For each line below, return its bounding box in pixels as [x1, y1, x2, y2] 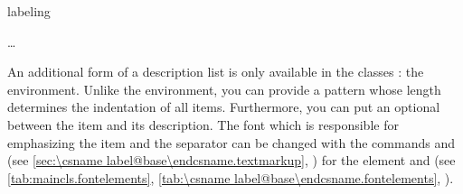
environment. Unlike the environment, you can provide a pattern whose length [7, 79, 441, 98]
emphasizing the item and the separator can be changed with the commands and [7, 133, 455, 152]
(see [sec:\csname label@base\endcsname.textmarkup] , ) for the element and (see [7, 151, 456, 170]
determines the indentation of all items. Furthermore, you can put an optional [7, 97, 440, 116]
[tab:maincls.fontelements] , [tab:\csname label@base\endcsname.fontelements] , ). [7, 168, 454, 187]
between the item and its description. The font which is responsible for [7, 115, 399, 134]
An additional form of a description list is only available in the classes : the [7, 62, 424, 81]
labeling [7, 2, 51, 20]
